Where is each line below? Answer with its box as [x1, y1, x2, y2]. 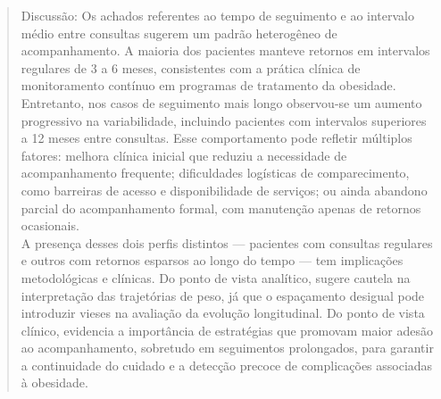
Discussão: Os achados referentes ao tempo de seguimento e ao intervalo [21, 6, 415, 24]
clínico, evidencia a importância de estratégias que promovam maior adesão [21, 320, 433, 339]
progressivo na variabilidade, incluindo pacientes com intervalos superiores [21, 111, 427, 129]
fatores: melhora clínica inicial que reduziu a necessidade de [21, 145, 347, 164]
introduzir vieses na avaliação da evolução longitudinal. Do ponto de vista [21, 303, 425, 322]
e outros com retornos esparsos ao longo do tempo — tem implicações [21, 251, 404, 270]
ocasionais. [21, 216, 79, 235]
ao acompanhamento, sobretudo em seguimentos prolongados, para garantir [21, 338, 434, 357]
